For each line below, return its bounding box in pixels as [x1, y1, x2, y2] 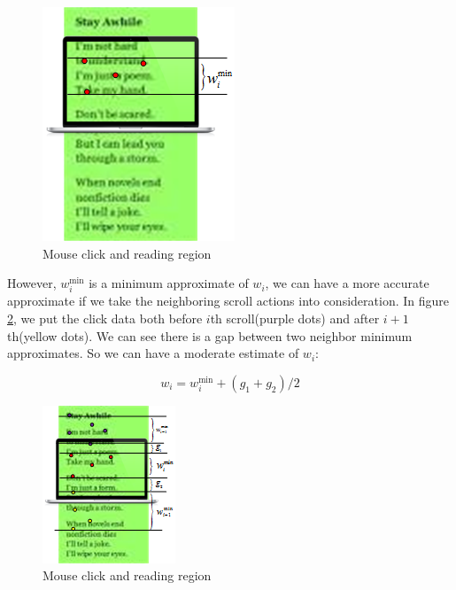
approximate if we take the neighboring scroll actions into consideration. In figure [7, 291, 449, 310]
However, [7, 274, 57, 292]
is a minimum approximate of [89, 274, 249, 292]
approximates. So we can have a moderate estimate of [7, 344, 299, 362]
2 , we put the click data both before [7, 308, 203, 327]
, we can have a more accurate [265, 274, 429, 292]
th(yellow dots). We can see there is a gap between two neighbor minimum [7, 326, 413, 345]
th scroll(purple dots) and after [210, 308, 380, 327]
